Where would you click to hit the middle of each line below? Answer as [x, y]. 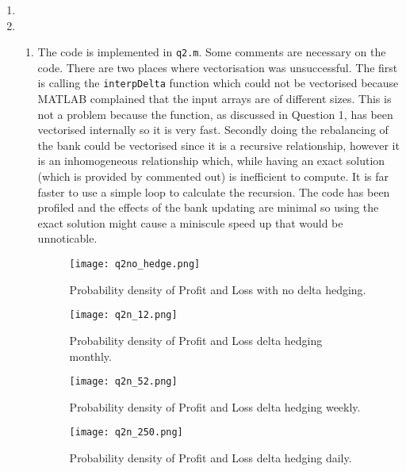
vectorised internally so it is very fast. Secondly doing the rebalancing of [213, 130]
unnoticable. [67, 238]
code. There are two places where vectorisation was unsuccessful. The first [218, 67]
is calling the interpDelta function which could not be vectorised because [218, 83]
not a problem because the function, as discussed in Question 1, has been [215, 114]
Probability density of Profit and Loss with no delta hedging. [218, 289]
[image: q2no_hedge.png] [135, 264]
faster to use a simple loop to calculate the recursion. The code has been [214, 191]
